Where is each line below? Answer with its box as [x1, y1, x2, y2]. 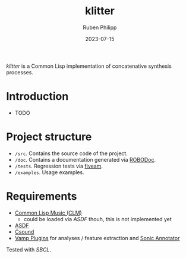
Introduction [6, 90, 69, 103]
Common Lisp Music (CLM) [14, 209, 82, 216]
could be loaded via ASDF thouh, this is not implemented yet [23, 215, 172, 222]
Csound [14, 228, 34, 235]
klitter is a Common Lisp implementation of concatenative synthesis [6, 62, 172, 70]
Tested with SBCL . [6, 246, 52, 253]
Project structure [6, 130, 92, 144]
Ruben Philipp [83, 24, 117, 31]
